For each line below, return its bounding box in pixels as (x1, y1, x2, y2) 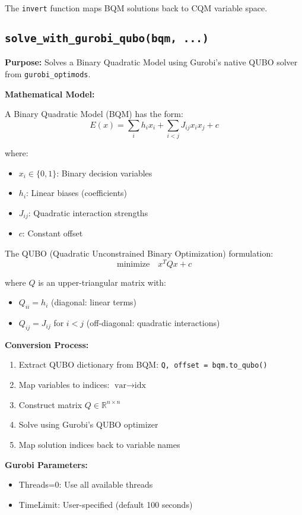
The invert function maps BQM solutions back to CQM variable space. (5, 2, 268, 14)
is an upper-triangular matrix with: (38, 276, 166, 288)
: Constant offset (22, 227, 83, 239)
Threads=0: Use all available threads (18, 478, 153, 491)
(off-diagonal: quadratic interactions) (86, 317, 220, 329)
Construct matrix (18, 398, 82, 410)
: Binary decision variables (56, 166, 152, 179)
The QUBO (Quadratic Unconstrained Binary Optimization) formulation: (5, 247, 274, 260)
